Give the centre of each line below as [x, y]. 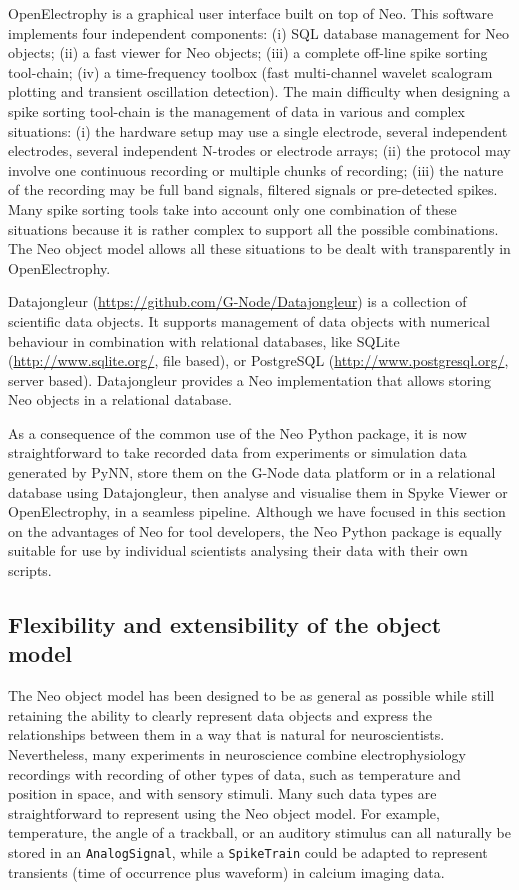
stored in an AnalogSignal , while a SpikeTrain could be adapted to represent [248, 851]
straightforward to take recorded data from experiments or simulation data [237, 452]
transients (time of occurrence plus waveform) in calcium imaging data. [226, 871]
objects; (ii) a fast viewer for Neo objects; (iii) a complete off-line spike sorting [248, 52]
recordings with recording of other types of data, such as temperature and [234, 773]
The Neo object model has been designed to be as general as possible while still [251, 695]
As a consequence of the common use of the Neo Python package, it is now [237, 432]
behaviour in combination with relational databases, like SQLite [204, 340]
